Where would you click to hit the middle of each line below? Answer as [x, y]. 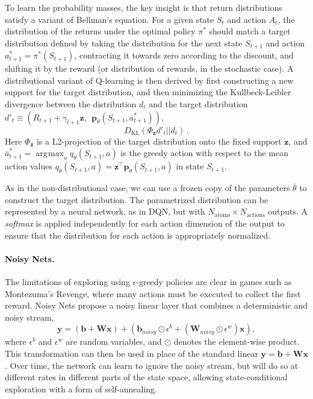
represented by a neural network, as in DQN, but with [105, 211]
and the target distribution [198, 104]
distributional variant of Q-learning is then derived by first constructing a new [149, 80]
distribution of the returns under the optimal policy [100, 31]
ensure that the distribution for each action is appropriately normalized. [138, 235]
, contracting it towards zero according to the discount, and [184, 55]
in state [190, 166]
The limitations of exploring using [67, 281]
